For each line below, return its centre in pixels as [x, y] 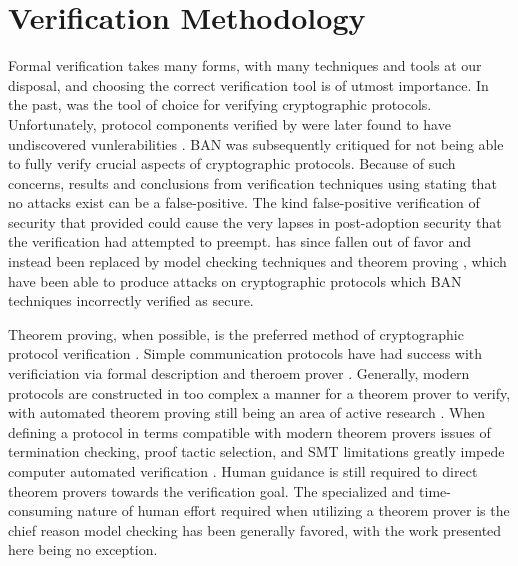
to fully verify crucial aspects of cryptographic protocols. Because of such [232, 163]
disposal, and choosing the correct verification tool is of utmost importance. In [248, 84]
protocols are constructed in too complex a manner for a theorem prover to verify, [259, 392]
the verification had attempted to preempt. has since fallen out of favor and [240, 241]
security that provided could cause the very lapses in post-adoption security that [255, 221]
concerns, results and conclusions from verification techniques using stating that [252, 182]
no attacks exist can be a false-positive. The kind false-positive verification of [244, 202]
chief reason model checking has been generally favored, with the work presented [255, 529]
